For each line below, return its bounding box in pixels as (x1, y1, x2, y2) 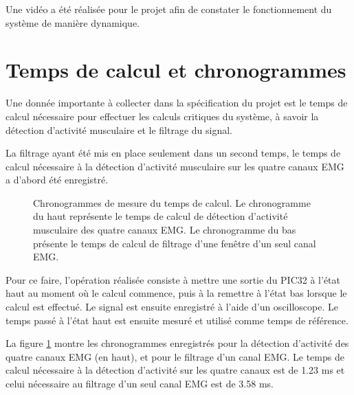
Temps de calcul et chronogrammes (5, 56, 346, 84)
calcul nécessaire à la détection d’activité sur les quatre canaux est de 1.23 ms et (5, 363, 345, 377)
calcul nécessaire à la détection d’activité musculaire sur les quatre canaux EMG (5, 159, 344, 173)
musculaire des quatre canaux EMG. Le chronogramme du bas (33, 223, 296, 237)
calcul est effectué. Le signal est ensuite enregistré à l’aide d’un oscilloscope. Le (5, 300, 338, 314)
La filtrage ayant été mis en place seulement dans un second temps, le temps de (5, 146, 341, 160)
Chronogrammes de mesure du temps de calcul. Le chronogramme (33, 195, 311, 210)
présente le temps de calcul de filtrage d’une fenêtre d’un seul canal (33, 236, 316, 250)
